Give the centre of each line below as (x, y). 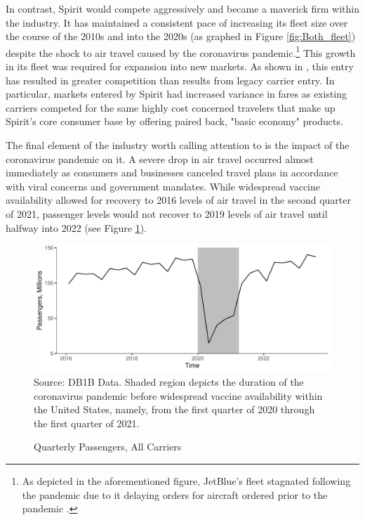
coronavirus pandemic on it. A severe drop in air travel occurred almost (160, 158)
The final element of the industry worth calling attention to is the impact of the (178, 145)
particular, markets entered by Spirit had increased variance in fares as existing (177, 94)
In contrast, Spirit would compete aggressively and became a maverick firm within (183, 8)
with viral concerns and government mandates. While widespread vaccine (163, 186)
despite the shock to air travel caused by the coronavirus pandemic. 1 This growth (181, 51)
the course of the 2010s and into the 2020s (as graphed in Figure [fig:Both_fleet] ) (181, 36)
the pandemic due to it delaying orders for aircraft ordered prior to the (175, 494)
